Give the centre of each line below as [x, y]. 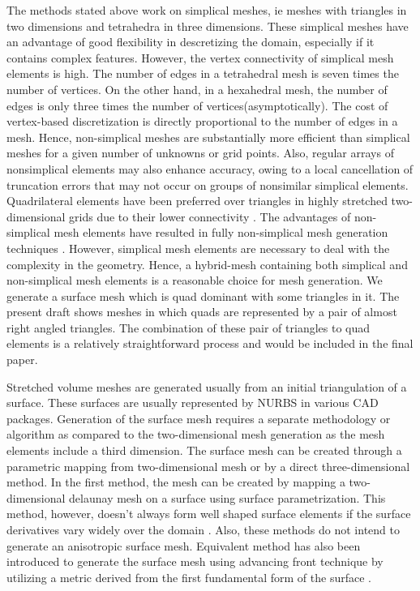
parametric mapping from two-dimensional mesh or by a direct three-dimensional [208, 466]
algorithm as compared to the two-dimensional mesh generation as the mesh [196, 434]
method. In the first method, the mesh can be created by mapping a [176, 482]
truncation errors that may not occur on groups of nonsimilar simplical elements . [208, 184]
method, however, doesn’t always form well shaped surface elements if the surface [209, 514]
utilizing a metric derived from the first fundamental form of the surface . [189, 577]
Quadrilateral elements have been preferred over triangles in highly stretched [197, 201]
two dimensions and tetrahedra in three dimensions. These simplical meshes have [208, 26]
